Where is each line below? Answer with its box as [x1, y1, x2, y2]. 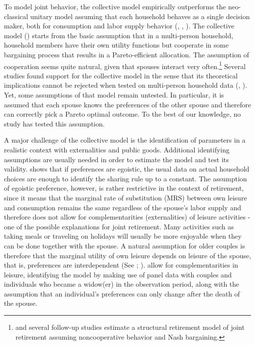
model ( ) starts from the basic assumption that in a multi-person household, [4, 30, 233, 40]
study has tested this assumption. [4, 118, 105, 128]
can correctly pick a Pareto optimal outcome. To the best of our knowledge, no [4, 109, 241, 119]
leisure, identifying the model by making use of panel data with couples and [4, 269, 232, 279]
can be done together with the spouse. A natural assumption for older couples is [4, 240, 245, 250]
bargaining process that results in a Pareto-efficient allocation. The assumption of [4, 49, 249, 59]
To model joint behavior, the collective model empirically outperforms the [4, 1, 226, 11]
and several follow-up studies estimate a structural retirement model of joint [15, 322, 245, 332]
